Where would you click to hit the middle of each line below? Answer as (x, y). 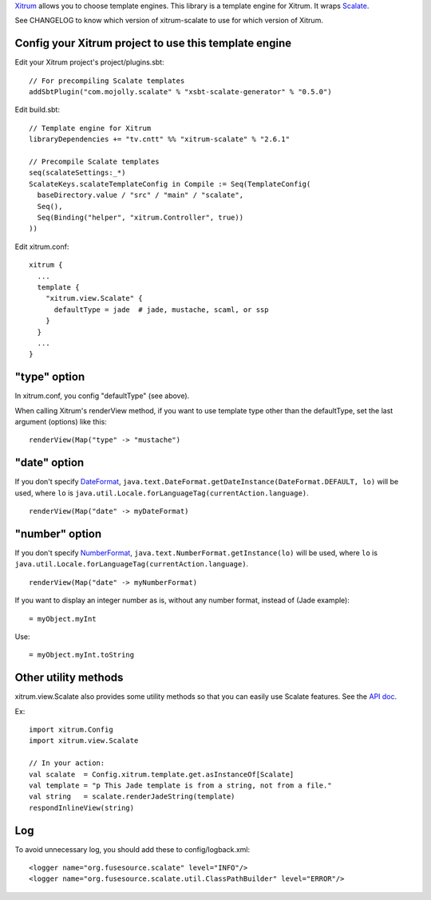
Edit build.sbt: (37, 110)
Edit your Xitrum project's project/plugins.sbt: (89, 62)
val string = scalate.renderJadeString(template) (132, 797)
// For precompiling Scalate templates (107, 81)
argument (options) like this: (61, 421)
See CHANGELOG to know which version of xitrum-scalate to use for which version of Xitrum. (169, 21)
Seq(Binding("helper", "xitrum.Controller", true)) (140, 217)
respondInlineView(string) (82, 807)
